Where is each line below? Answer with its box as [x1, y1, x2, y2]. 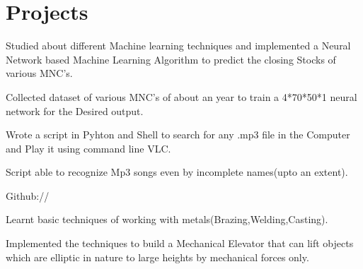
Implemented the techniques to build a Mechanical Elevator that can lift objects [6, 236, 354, 251]
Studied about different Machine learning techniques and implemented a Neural [6, 38, 351, 53]
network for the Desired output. [6, 103, 144, 118]
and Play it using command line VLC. [6, 141, 171, 155]
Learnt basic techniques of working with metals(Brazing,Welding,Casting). [6, 212, 328, 227]
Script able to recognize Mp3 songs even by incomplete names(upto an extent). [6, 165, 348, 179]
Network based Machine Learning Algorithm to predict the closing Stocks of [6, 52, 336, 66]
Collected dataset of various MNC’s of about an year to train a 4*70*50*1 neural [6, 89, 357, 104]
